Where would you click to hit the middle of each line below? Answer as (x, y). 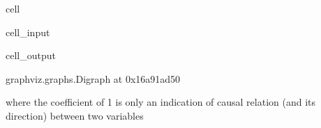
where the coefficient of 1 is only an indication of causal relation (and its (161, 102)
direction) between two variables (75, 115)
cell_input (28, 32)
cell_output (31, 55)
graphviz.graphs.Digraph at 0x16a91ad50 (93, 78)
